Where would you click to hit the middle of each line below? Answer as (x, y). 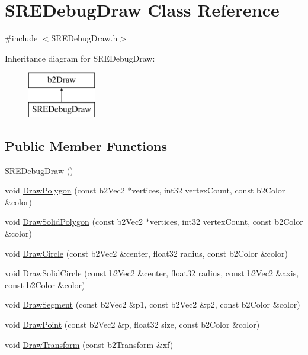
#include (21, 38)
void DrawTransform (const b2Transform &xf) (89, 344)
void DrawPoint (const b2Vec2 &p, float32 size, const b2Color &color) (132, 325)
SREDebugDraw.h (84, 38)
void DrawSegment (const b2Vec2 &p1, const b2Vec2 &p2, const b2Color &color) (153, 304)
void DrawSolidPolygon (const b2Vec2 (74, 222)
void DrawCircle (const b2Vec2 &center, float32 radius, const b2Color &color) (146, 253)
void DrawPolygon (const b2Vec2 (65, 190)
